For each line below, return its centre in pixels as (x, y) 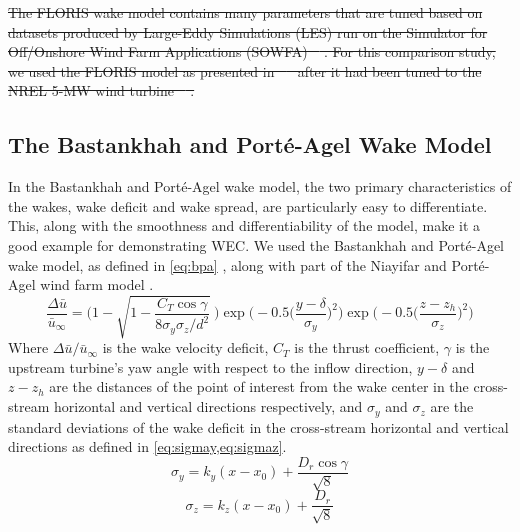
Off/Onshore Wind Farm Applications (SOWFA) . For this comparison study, (252, 51)
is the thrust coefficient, (367, 347)
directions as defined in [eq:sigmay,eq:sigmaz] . (147, 446)
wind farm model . (97, 284)
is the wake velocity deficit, (185, 347)
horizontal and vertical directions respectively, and (208, 406)
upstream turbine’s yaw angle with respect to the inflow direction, (210, 366)
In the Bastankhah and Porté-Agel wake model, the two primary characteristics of (260, 186)
